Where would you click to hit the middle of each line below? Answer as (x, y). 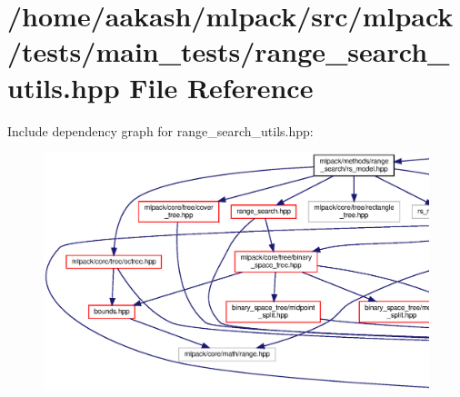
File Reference (221, 87)
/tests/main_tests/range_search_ (229, 51)
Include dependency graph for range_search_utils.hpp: (160, 130)
